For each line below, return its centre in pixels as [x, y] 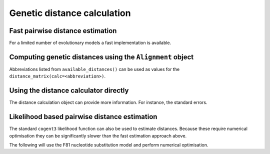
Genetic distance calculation [70, 13]
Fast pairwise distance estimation [63, 31]
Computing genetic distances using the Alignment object [101, 57]
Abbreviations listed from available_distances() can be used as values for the [94, 69]
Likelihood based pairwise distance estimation [83, 117]
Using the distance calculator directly [69, 91]
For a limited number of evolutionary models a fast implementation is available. [90, 43]
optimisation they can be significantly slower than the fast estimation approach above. [98, 135]
